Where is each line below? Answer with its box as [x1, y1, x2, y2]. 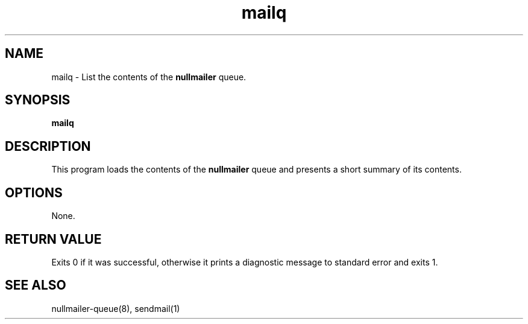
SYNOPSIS [5, 92, 71, 108]
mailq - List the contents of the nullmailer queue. [51, 71, 247, 82]
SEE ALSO [5, 278, 66, 293]
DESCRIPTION [5, 138, 91, 154]
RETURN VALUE [5, 231, 102, 247]
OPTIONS [5, 185, 63, 200]
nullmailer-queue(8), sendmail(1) [51, 303, 180, 314]
